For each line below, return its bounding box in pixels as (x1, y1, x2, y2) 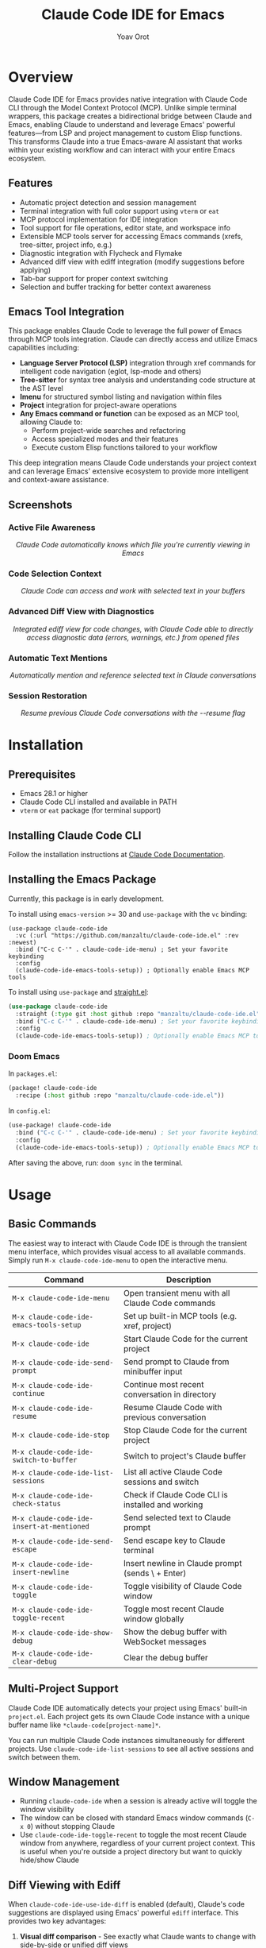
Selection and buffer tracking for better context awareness (19, 282, 211, 292)
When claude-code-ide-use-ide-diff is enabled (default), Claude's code (8, 1900, 245, 1909)
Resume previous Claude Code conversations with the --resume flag (21, 709, 245, 718)
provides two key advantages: (8, 1916, 107, 1926)
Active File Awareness (8, 522, 96, 533)
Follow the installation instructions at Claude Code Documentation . (8, 850, 226, 859)
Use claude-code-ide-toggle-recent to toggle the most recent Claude (19, 1830, 247, 1840)
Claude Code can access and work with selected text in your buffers (21, 586, 245, 596)
